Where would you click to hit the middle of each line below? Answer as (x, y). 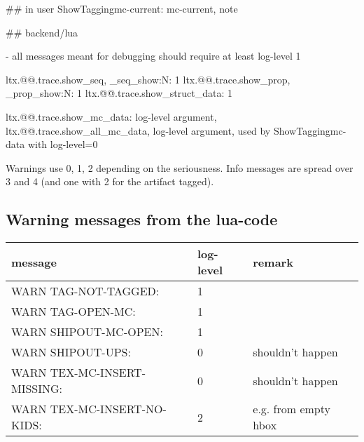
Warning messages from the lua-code (142, 219)
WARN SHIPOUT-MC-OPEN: (87, 332)
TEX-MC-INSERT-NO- (108, 409)
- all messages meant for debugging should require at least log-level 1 (153, 56)
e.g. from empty (292, 409)
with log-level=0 (63, 144)
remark (273, 262)
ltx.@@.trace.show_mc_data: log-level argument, (111, 116)
